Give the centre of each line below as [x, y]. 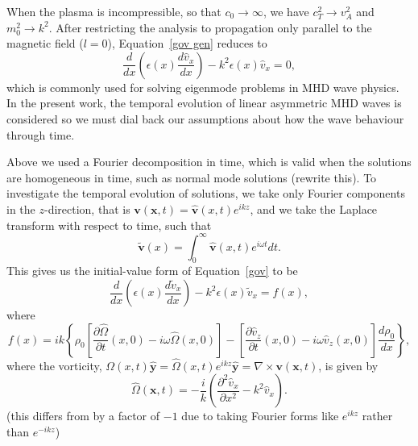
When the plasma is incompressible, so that [114, 11]
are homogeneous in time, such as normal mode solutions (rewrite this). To [192, 177]
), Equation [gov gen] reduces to [187, 43]
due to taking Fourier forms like [260, 416]
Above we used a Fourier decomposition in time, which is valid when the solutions [209, 162]
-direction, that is [87, 208]
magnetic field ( [45, 43]
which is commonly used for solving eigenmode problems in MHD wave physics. [203, 87]
